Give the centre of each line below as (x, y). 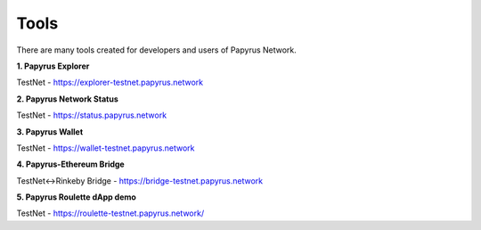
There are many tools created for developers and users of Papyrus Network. (157, 50)
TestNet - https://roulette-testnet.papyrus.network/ (110, 213)
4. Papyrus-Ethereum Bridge (70, 164)
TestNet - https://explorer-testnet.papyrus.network (110, 82)
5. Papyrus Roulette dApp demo (77, 197)
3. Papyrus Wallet (50, 131)
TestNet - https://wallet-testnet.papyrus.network (106, 148)
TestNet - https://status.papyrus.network (92, 115)
